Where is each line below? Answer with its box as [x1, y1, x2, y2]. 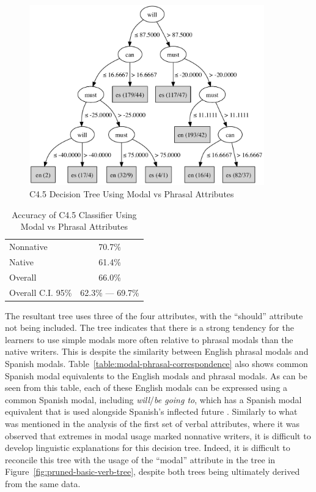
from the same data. [5, 477, 81, 490]
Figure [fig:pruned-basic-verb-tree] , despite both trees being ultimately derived [5, 465, 300, 478]
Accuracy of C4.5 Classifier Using [12, 208, 137, 221]
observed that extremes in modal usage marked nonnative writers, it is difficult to [5, 429, 311, 442]
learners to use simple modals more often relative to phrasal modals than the [5, 333, 293, 346]
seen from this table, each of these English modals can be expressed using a [5, 381, 288, 394]
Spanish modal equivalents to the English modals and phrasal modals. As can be [5, 369, 307, 382]
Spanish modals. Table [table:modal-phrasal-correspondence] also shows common [5, 357, 308, 369]
